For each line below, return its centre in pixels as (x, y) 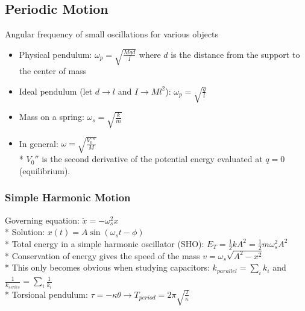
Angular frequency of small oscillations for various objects (112, 34)
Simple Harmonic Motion (68, 197)
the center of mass (53, 71)
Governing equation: (42, 220)
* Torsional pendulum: (46, 294)
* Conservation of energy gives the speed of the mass (102, 255)
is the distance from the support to (235, 54)
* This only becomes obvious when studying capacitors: (107, 267)
